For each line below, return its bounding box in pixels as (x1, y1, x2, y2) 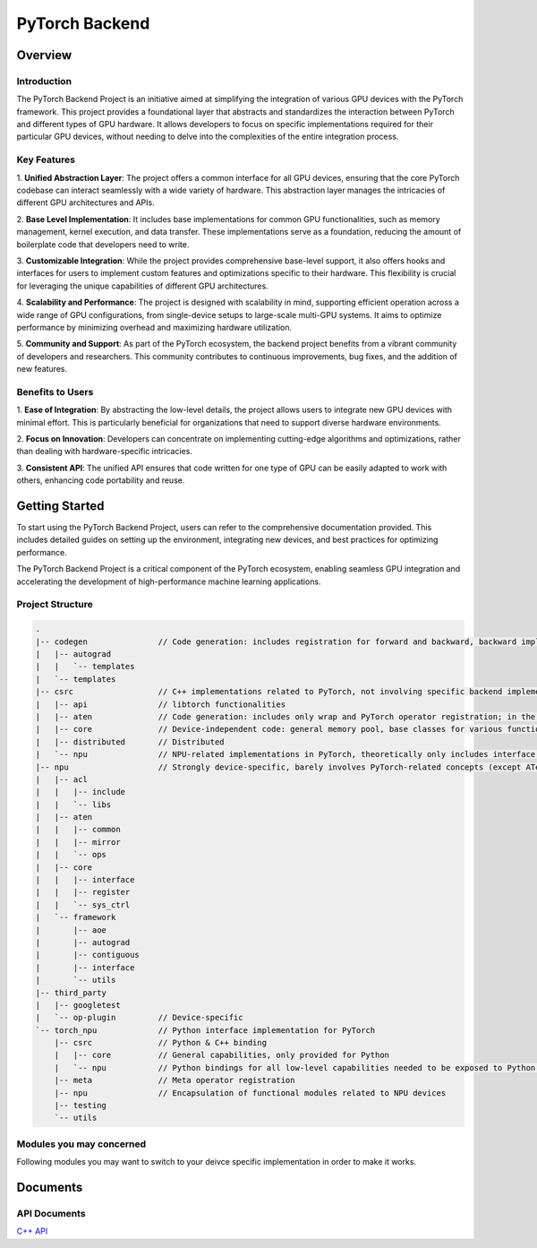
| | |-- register (35, 887, 131, 898)
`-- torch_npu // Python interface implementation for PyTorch (35, 1025, 376, 1035)
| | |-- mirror (35, 837, 121, 847)
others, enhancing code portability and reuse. (16, 475, 185, 486)
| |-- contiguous (35, 950, 141, 960)
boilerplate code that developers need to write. (16, 238, 190, 250)
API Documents (16, 1207, 86, 1219)
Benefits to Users (16, 385, 94, 398)
